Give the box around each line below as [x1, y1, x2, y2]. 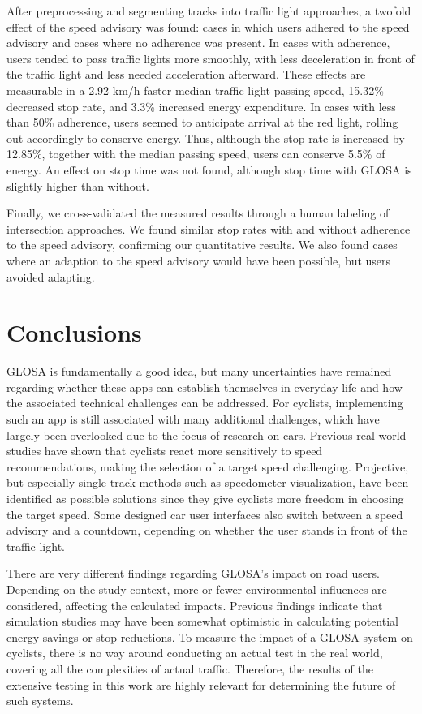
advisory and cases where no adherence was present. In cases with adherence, [6, 34, 390, 51]
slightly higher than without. [6, 177, 149, 194]
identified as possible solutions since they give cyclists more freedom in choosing [6, 489, 404, 506]
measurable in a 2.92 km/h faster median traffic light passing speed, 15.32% [6, 81, 384, 98]
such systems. [6, 692, 74, 709]
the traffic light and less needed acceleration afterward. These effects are [6, 66, 366, 83]
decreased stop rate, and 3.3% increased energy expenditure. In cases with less [6, 97, 396, 114]
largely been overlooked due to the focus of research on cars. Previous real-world [6, 426, 407, 443]
